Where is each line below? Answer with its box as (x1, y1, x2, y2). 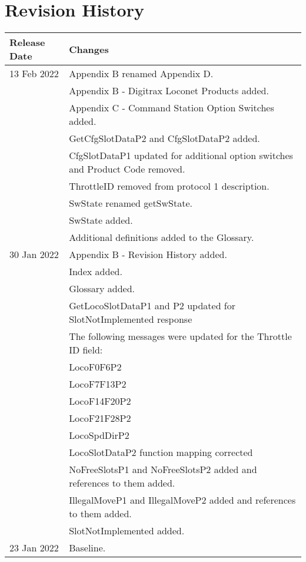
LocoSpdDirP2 (69, 428, 129, 442)
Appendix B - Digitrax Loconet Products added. (69, 84, 269, 98)
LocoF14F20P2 (69, 394, 131, 408)
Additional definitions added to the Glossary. (69, 230, 254, 244)
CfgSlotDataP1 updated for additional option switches (69, 148, 293, 163)
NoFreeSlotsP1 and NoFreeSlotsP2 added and (69, 462, 257, 477)
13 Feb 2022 (9, 67, 59, 81)
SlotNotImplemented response (69, 312, 192, 326)
